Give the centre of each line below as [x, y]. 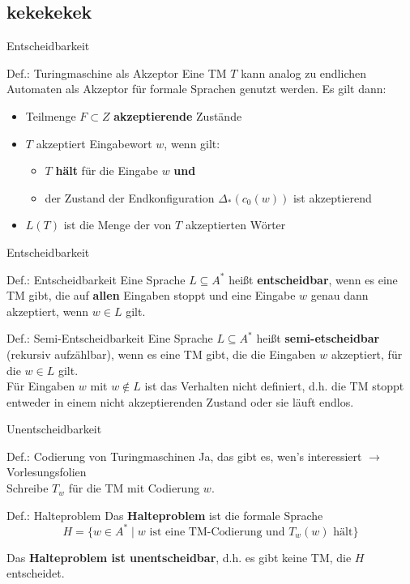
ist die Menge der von [117, 225]
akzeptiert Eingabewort [94, 143]
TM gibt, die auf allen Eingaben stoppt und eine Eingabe [151, 295]
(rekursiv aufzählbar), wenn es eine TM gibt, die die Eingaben [161, 354]
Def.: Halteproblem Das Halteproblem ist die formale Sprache [165, 515]
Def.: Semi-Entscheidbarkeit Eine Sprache [110, 338]
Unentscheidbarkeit [54, 429]
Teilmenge [51, 115]
